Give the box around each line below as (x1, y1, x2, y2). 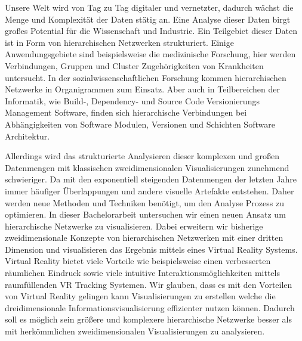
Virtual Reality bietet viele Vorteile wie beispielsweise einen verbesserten (5, 255, 271, 267)
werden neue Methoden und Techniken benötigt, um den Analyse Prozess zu (5, 196, 284, 209)
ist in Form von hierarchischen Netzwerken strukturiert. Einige (5, 36, 234, 48)
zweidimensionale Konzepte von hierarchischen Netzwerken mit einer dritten (5, 231, 283, 244)
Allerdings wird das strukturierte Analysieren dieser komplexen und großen (5, 150, 280, 162)
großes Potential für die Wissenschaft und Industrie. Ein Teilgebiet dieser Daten (5, 24, 298, 37)
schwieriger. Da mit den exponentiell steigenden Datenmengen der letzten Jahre (5, 173, 297, 185)
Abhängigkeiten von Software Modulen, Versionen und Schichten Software (5, 117, 275, 130)
